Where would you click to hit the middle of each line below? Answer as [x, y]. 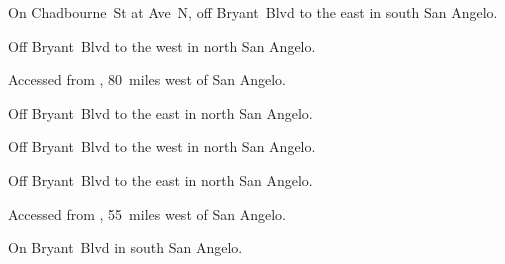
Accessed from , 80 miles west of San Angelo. [147, 79]
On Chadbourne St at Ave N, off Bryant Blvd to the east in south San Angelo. [253, 12]
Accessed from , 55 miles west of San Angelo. [147, 213]
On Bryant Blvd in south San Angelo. [125, 247]
